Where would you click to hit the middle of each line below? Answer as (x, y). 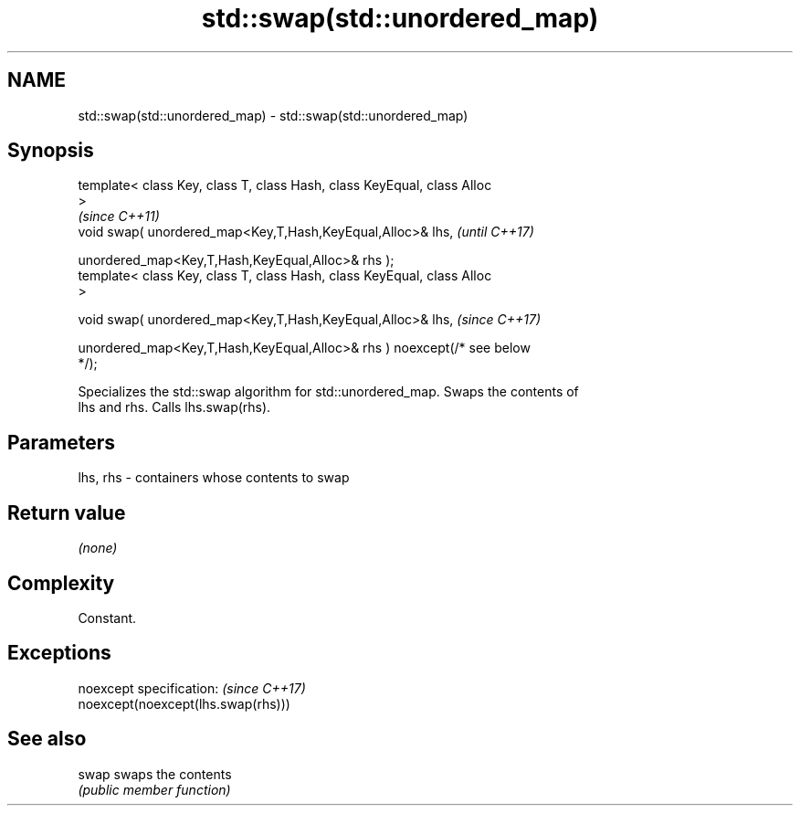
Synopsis (51, 151)
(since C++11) (119, 216)
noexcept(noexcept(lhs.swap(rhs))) (184, 703)
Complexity (61, 583)
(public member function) (154, 789)
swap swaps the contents (155, 774)
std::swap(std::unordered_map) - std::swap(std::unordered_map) (273, 115)
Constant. (107, 618)
